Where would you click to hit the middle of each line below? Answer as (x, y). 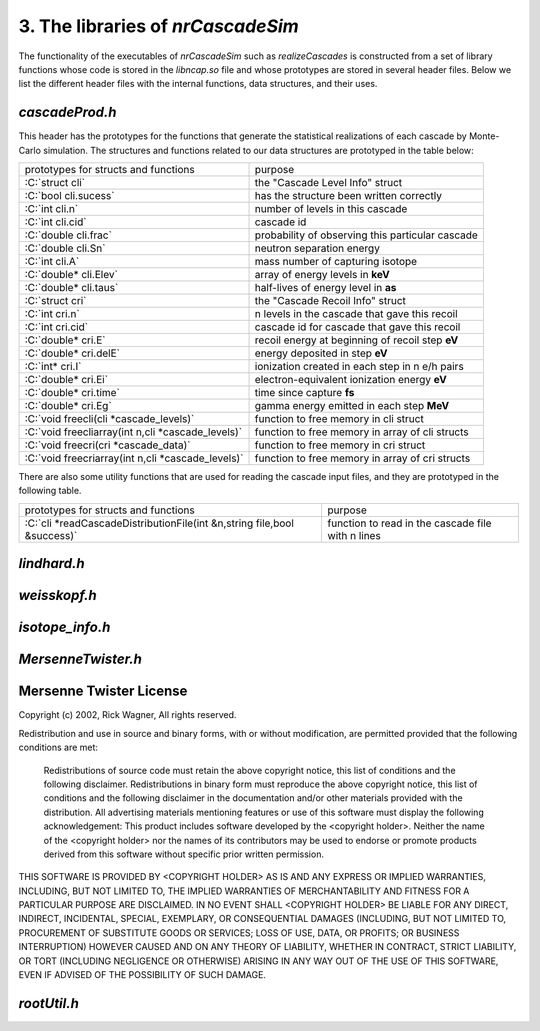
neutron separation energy (317, 248)
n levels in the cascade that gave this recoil (356, 314)
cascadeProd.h (67, 112)
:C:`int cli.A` (52, 262)
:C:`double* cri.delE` (72, 353)
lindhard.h (51, 563)
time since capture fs (304, 393)
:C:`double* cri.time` (72, 393)
